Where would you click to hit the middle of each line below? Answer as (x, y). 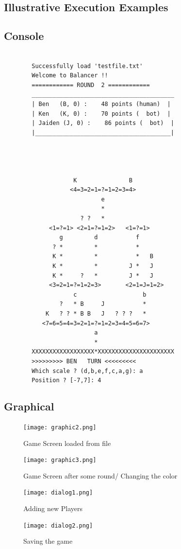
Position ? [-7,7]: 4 (66, 381)
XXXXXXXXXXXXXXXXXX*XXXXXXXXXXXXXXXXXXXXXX (103, 352)
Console (24, 36)
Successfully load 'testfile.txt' (87, 66)
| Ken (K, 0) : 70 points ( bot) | (101, 114)
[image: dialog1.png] (58, 493)
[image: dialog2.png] (58, 525)
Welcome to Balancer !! (70, 76)
